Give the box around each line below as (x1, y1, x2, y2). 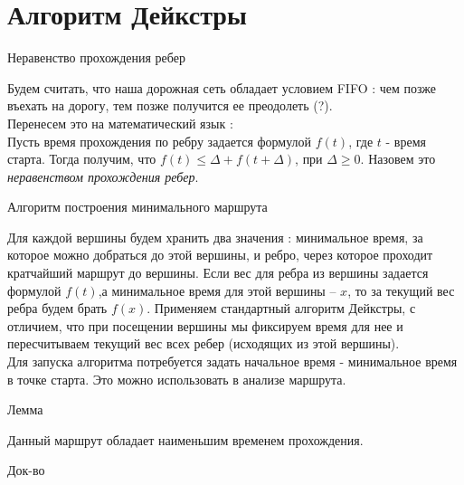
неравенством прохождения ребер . (7, 166, 199, 185)
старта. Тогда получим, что (7, 149, 156, 168)
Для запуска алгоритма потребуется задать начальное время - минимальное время (7, 352, 458, 371)
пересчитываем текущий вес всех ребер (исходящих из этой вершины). (7, 334, 400, 353)
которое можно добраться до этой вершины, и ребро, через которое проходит (7, 245, 433, 264)
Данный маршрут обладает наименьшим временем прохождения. (7, 430, 364, 449)
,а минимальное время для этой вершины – (98, 281, 336, 300)
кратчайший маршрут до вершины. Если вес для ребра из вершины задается (7, 263, 429, 282)
